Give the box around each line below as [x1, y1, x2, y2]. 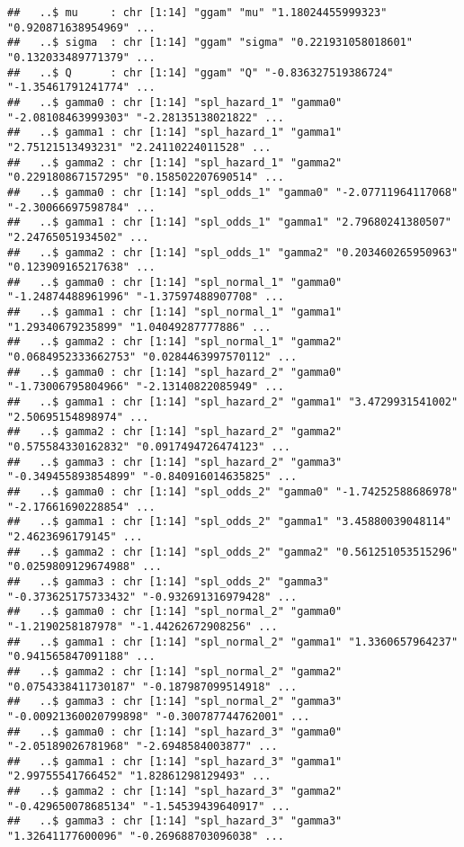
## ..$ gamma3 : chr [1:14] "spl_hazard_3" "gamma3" [7, 815, 343, 828]
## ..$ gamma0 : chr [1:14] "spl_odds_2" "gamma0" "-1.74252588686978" [7, 486, 459, 498]
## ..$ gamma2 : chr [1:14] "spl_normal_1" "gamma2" [7, 335, 343, 349]
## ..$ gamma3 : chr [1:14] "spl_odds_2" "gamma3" [7, 575, 329, 588]
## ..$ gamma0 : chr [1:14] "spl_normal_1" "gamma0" [7, 275, 343, 289]
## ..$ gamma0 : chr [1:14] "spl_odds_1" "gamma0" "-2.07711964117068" [7, 185, 459, 199]
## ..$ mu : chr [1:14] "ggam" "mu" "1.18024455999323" [7, 6, 388, 19]
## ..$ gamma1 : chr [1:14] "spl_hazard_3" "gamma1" [7, 754, 343, 768]
